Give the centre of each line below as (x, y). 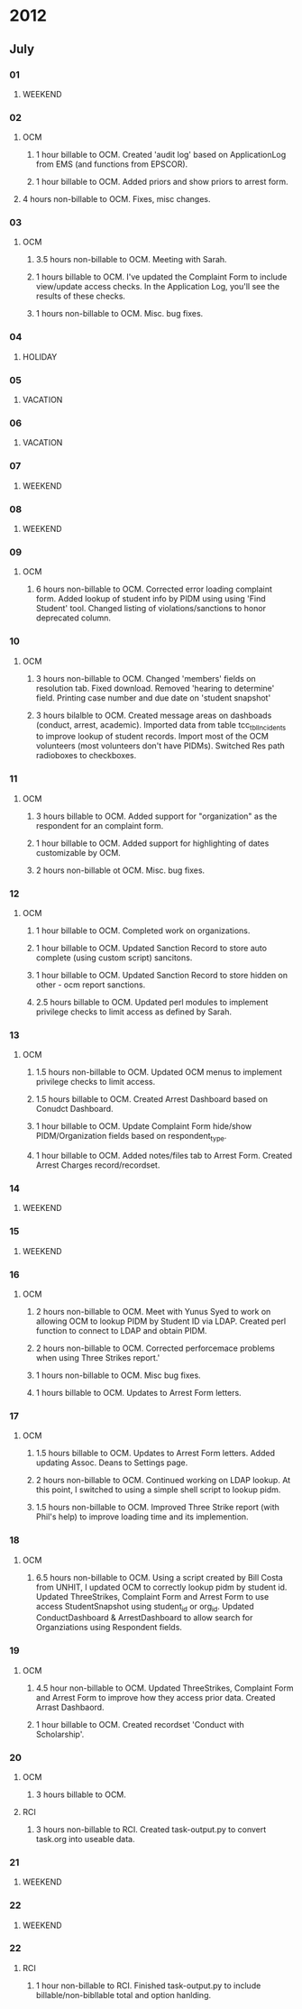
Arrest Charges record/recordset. (98, 1165)
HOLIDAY (40, 356)
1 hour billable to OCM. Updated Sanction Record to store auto (151, 948)
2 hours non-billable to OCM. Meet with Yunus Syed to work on (153, 1311)
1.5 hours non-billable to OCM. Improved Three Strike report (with (157, 1508)
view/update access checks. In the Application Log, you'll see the (158, 287)
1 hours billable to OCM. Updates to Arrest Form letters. (138, 1392)
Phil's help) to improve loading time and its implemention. (142, 1517)
